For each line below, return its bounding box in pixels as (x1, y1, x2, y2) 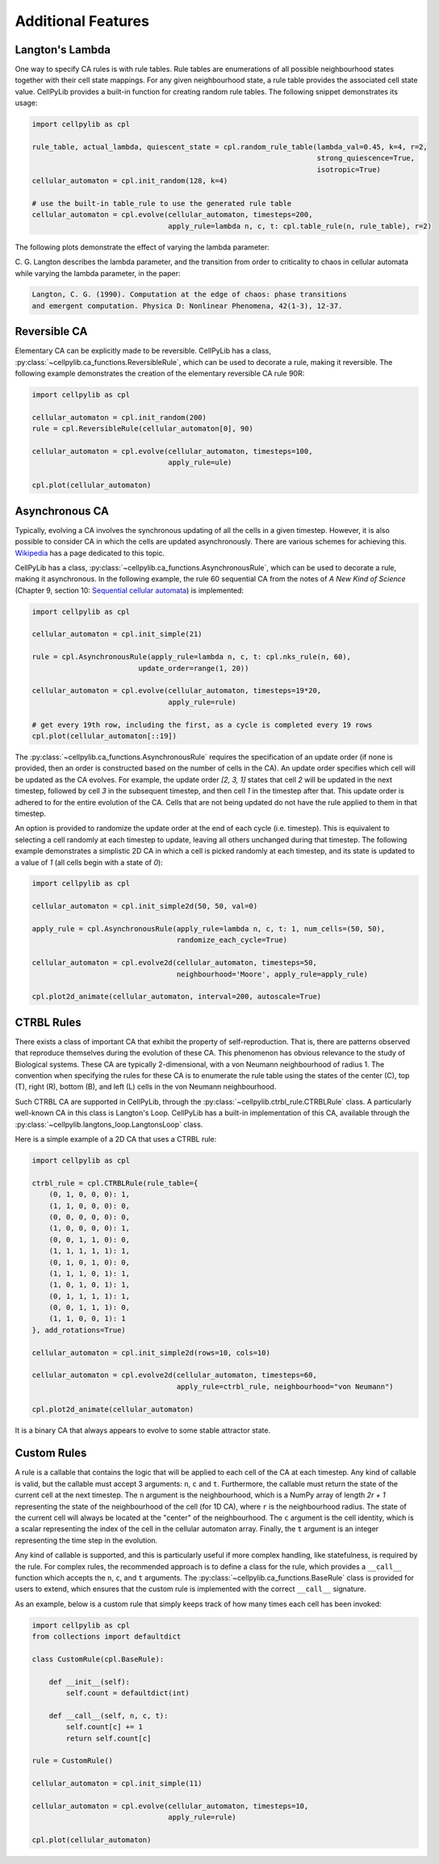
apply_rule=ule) (168, 458, 232, 468)
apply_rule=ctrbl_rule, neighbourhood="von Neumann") (176, 1382, 395, 1391)
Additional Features (15, 12, 149, 30)
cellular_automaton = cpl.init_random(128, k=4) (31, 176, 228, 186)
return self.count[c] (65, 1733, 152, 1743)
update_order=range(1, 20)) (138, 663, 249, 673)
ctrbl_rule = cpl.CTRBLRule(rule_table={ (31, 1178, 199, 1187)
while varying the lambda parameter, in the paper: (15, 268, 181, 278)
